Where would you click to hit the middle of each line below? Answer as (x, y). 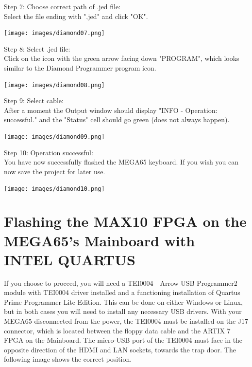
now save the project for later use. (55, 171)
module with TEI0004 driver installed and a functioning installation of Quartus (122, 292)
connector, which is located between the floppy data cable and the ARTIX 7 (117, 330)
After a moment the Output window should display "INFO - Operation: (111, 110)
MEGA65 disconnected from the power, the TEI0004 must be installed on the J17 (126, 321)
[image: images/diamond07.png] (54, 33)
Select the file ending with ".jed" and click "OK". (76, 16)
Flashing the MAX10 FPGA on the (125, 221)
